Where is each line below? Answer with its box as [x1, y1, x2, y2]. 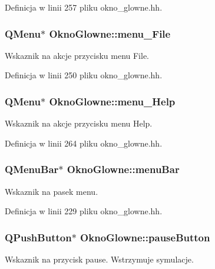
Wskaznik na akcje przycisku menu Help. [5, 117, 153, 129]
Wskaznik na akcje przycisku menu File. [5, 49, 149, 61]
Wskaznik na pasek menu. [5, 185, 98, 197]
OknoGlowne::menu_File [49, 26, 171, 41]
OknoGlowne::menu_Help [49, 94, 176, 108]
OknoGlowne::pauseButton [80, 230, 210, 244]
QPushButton [5, 230, 72, 244]
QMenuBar [5, 162, 59, 177]
